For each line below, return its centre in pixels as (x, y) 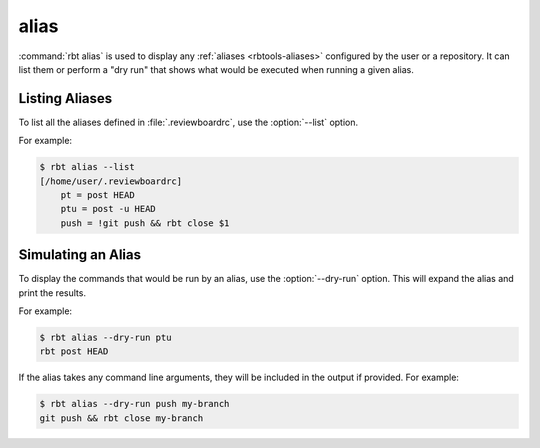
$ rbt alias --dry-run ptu (105, 338)
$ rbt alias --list (87, 167)
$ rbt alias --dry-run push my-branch (134, 404)
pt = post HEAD (97, 195)
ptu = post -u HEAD (108, 209)
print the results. (52, 292)
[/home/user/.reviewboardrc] (111, 181)
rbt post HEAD (74, 351)
